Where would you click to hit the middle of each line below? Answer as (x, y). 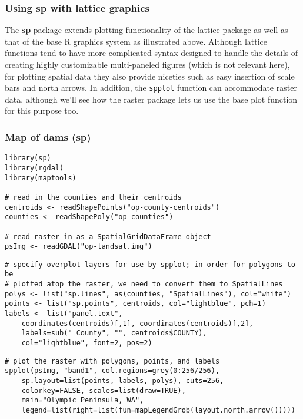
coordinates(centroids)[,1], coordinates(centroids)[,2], (137, 323)
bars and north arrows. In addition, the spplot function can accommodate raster (151, 88)
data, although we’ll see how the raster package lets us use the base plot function (151, 99)
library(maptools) (41, 178)
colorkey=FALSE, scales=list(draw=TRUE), (104, 390)
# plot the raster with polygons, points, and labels (112, 361)
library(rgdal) (34, 168)
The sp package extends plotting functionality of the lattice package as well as (146, 30)
